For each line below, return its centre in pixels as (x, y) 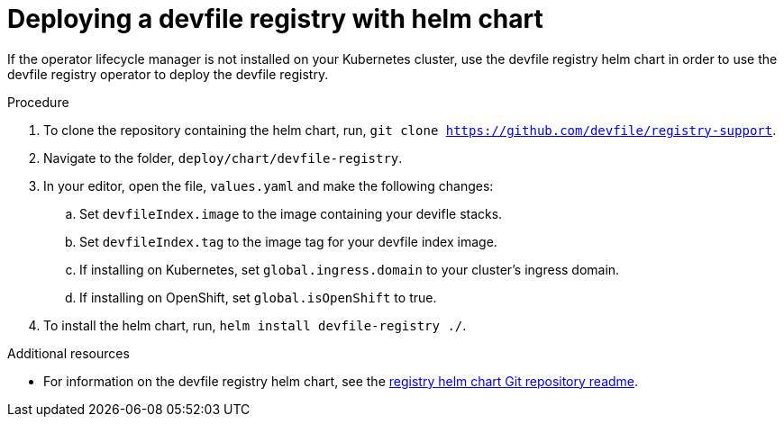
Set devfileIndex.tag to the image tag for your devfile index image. (288, 241)
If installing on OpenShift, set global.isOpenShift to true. (258, 297)
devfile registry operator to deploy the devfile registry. (168, 74)
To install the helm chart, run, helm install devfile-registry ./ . (255, 325)
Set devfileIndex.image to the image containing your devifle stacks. (291, 213)
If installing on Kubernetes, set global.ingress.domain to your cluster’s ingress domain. (350, 269)
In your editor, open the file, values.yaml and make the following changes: (269, 185)
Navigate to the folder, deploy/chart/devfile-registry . (223, 158)
